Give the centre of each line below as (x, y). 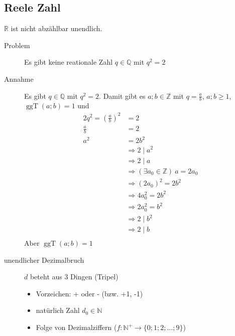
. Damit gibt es (122, 96)
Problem (17, 45)
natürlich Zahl (58, 310)
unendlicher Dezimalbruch (44, 260)
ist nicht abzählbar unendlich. (56, 28)
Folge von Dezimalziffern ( (76, 327)
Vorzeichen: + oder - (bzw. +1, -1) (89, 293)
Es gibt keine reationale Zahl (69, 62)
